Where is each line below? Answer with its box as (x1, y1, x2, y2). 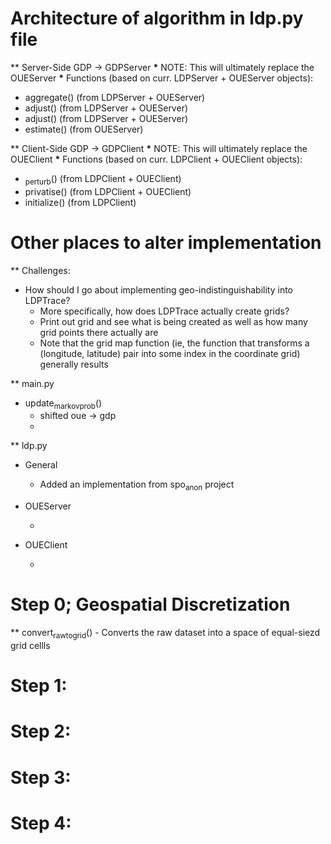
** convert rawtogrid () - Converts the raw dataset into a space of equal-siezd (10, 627, 321, 641)
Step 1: (10, 675, 68, 697)
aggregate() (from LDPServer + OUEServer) (24, 91, 206, 103)
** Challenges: (10, 264, 71, 276)
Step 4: (10, 812, 72, 834)
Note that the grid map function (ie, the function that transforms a (39, 337, 310, 349)
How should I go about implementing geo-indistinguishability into (24, 283, 293, 296)
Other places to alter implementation (10, 231, 322, 254)
